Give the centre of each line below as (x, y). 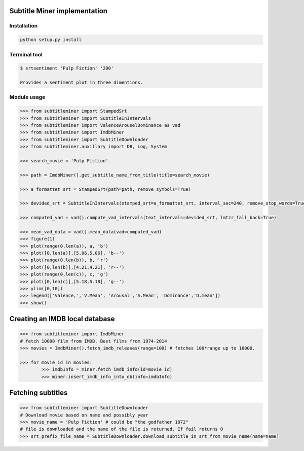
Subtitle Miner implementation (59, 11)
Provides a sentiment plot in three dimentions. (82, 83)
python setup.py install (51, 40)
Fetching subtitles (39, 393)
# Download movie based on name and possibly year (84, 415)
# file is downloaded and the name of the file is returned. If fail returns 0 (122, 429)
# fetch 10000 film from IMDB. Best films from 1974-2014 (93, 341)
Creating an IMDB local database (62, 319)
